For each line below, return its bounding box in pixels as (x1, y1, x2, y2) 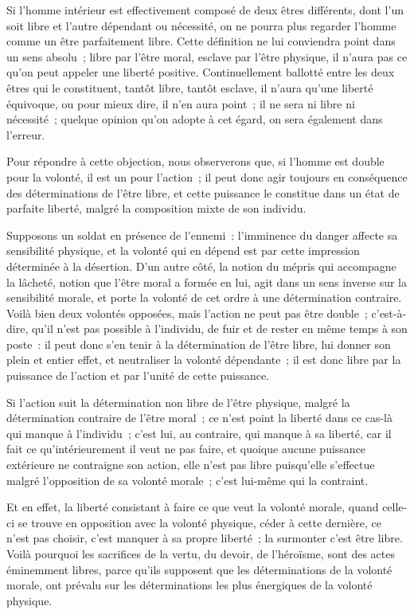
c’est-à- (371, 304, 407, 321)
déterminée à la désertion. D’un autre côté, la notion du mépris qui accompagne (6, 257, 396, 274)
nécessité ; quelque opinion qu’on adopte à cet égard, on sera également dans (6, 111, 383, 127)
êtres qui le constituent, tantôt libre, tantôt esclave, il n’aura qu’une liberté (6, 79, 373, 96)
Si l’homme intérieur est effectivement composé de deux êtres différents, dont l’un (6, 2, 404, 18)
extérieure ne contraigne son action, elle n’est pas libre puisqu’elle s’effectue (6, 456, 375, 473)
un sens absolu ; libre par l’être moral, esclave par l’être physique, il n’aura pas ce (6, 48, 408, 65)
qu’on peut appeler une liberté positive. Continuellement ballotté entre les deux (6, 64, 395, 80)
